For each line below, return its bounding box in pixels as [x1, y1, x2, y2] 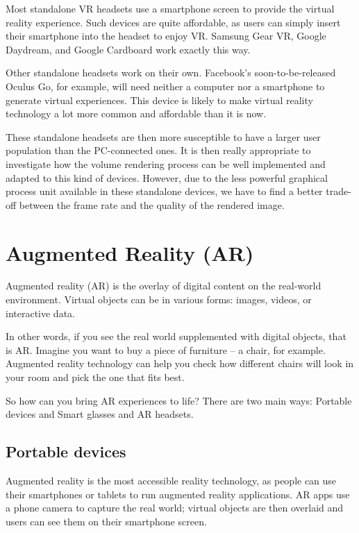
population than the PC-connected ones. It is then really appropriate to [6, 143, 311, 158]
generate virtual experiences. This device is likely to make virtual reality [6, 92, 313, 107]
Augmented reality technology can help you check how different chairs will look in [6, 356, 354, 371]
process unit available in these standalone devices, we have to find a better [6, 184, 323, 198]
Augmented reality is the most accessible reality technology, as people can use [6, 473, 337, 487]
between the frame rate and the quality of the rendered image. [19, 197, 285, 212]
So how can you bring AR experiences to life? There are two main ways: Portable [6, 393, 352, 407]
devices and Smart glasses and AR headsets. [6, 407, 194, 421]
